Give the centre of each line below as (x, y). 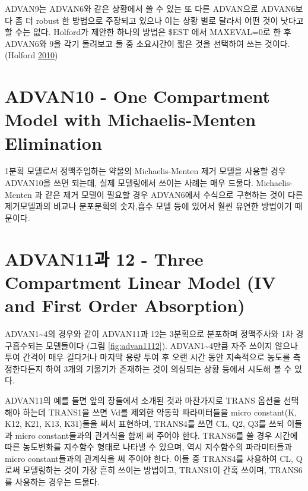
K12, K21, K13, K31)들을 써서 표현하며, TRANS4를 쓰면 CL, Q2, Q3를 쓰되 (145, 424)
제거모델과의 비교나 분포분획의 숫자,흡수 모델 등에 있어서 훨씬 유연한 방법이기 (148, 206)
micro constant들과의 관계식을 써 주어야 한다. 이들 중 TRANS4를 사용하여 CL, (149, 458)
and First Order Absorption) (125, 305)
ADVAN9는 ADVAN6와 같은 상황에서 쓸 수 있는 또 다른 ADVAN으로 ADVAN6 (150, 8)
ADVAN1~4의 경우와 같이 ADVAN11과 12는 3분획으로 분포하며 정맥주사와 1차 (149, 333)
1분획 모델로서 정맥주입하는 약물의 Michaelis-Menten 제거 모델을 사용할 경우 (145, 171)
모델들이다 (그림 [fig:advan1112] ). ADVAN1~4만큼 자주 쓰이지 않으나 (172, 345)
